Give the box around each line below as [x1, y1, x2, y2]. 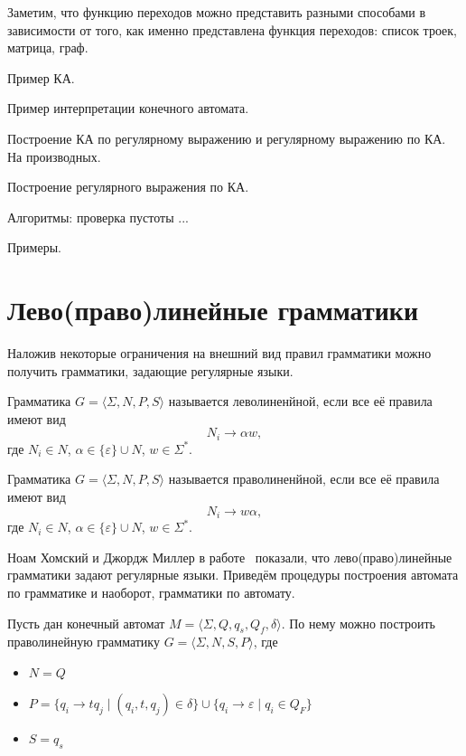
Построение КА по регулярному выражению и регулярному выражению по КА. [7, 128, 446, 147]
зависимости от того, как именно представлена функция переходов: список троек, [7, 20, 457, 39]
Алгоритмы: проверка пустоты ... [7, 207, 189, 226]
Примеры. [7, 238, 61, 257]
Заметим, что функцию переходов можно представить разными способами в [7, 3, 426, 21]
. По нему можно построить [281, 613, 435, 632]
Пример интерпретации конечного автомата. [7, 99, 249, 118]
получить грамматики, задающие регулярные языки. [7, 361, 294, 380]
